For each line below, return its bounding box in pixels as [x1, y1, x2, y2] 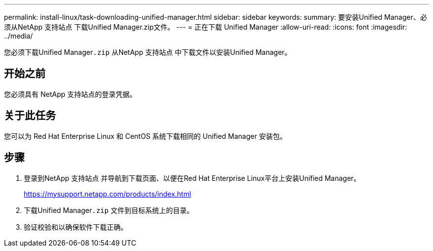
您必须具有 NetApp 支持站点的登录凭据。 [4, 89, 136, 98]
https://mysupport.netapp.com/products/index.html [24, 189, 191, 198]
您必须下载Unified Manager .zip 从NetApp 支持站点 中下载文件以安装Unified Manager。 [4, 48, 292, 56]
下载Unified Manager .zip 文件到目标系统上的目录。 [24, 206, 194, 214]
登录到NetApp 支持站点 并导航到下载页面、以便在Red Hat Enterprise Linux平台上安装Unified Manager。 [24, 173, 361, 182]
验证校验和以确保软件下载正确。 [24, 222, 128, 231]
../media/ [4, 32, 33, 40]
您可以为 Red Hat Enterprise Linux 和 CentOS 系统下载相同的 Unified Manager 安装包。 [4, 131, 287, 140]
